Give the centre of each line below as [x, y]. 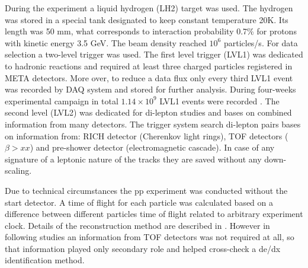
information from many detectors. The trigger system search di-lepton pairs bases [153, 124]
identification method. [45, 260]
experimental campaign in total [62, 100]
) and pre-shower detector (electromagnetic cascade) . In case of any [152, 147]
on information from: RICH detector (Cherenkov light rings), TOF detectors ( [147, 135]
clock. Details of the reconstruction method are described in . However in [137, 225]
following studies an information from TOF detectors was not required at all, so [150, 237]
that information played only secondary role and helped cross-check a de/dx [143, 248]
